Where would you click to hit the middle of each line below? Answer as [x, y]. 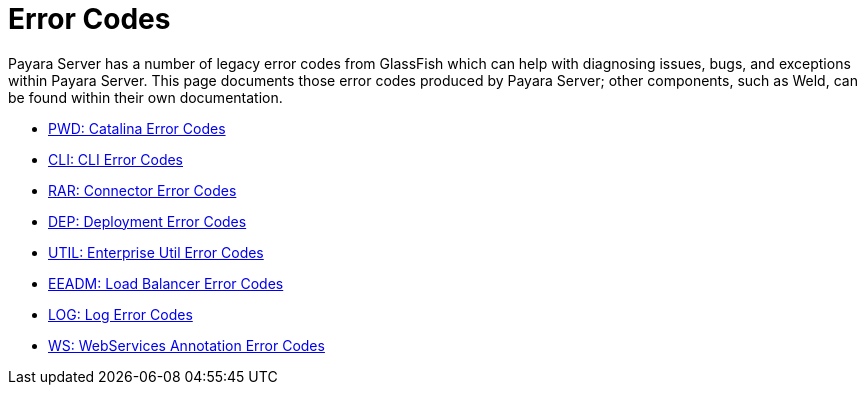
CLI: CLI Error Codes [116, 159]
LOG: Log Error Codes [120, 314]
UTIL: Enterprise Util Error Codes [156, 252]
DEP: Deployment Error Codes [147, 221]
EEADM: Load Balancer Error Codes [166, 283]
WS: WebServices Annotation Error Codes [186, 345]
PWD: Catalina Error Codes [137, 128]
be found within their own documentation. [145, 97]
